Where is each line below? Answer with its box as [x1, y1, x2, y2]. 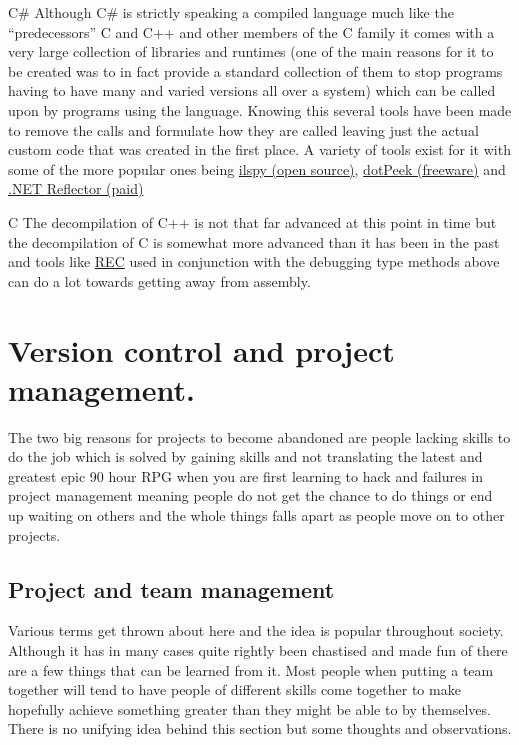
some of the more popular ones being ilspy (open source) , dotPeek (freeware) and [8, 158, 506, 179]
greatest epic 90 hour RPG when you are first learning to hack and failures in [8, 465, 484, 486]
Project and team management [8, 573, 335, 604]
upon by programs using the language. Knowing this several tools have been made [8, 99, 512, 120]
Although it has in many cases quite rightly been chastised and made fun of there [8, 639, 508, 660]
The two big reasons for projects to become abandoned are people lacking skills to [8, 426, 511, 447]
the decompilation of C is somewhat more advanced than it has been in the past [8, 231, 500, 252]
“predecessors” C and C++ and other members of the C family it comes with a [8, 21, 495, 42]
